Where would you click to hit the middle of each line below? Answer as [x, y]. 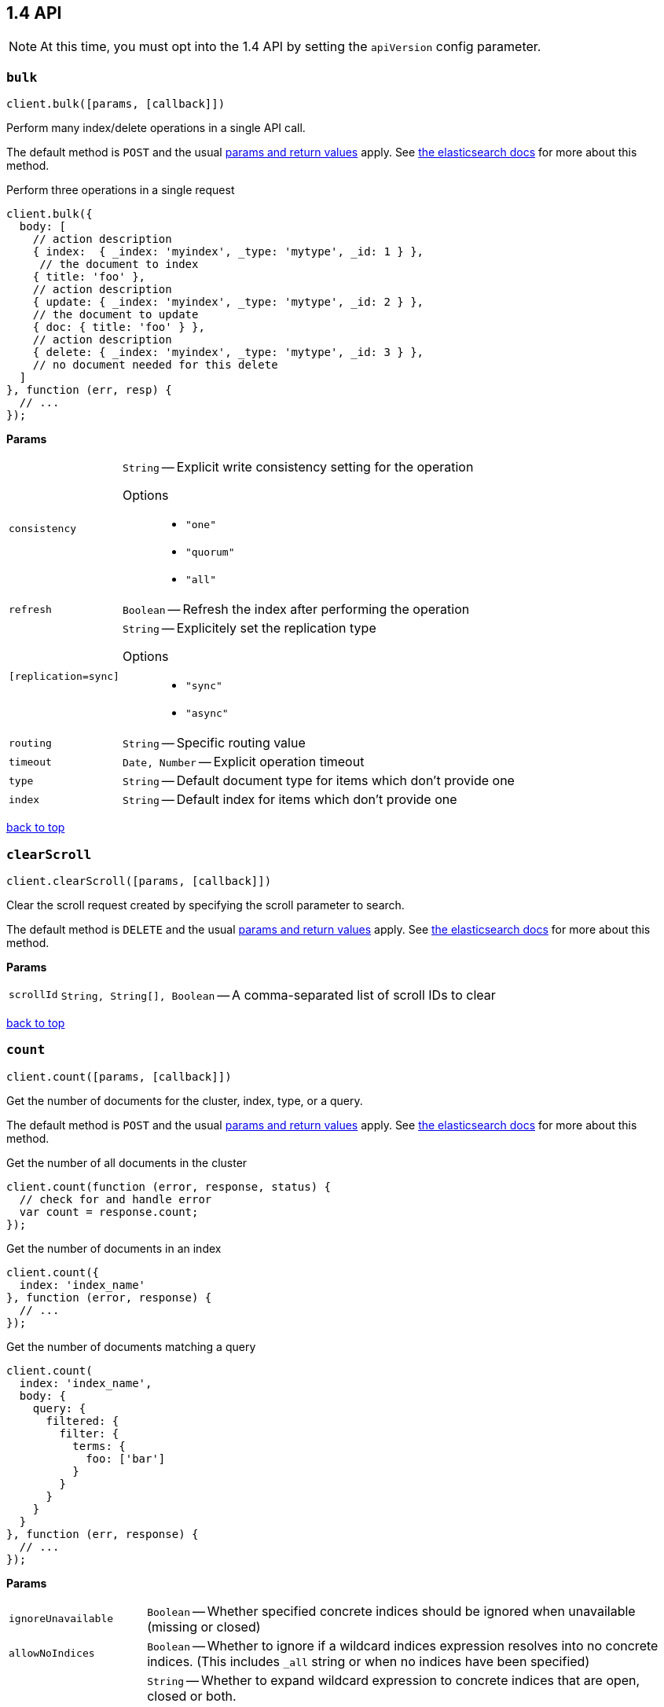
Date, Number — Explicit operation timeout [243, 762]
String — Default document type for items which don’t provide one [318, 781]
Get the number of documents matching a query [131, 1346]
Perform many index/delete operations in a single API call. [156, 128]
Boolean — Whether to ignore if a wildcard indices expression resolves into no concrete [403, 1645]
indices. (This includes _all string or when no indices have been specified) [369, 1661]
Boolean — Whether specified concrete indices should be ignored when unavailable [391, 1611]
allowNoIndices [52, 1654]
